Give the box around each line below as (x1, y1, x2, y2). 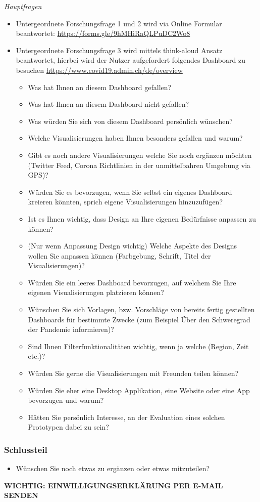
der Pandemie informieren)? (28, 324, 114, 334)
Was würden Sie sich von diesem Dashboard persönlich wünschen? (28, 115, 233, 126)
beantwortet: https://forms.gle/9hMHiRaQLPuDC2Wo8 (16, 28, 190, 38)
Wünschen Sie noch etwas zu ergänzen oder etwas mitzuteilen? (16, 463, 210, 474)
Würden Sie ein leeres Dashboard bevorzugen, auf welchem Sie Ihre (28, 277, 236, 287)
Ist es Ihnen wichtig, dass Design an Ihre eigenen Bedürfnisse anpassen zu (28, 213, 256, 224)
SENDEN (4, 490, 38, 500)
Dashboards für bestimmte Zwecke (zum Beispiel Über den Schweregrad (28, 314, 250, 324)
